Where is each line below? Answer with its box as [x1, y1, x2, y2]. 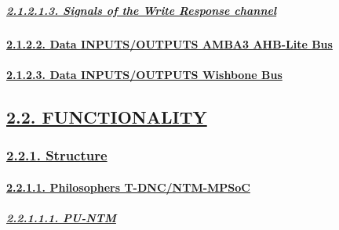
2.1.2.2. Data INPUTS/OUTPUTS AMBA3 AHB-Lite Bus [6, 35, 333, 52]
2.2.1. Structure [6, 146, 108, 165]
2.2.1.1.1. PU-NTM [6, 209, 116, 225]
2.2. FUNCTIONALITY [6, 104, 207, 128]
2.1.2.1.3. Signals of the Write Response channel [6, 2, 277, 18]
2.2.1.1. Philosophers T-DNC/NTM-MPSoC [6, 178, 250, 195]
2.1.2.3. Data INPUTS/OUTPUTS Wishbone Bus [6, 66, 282, 82]
